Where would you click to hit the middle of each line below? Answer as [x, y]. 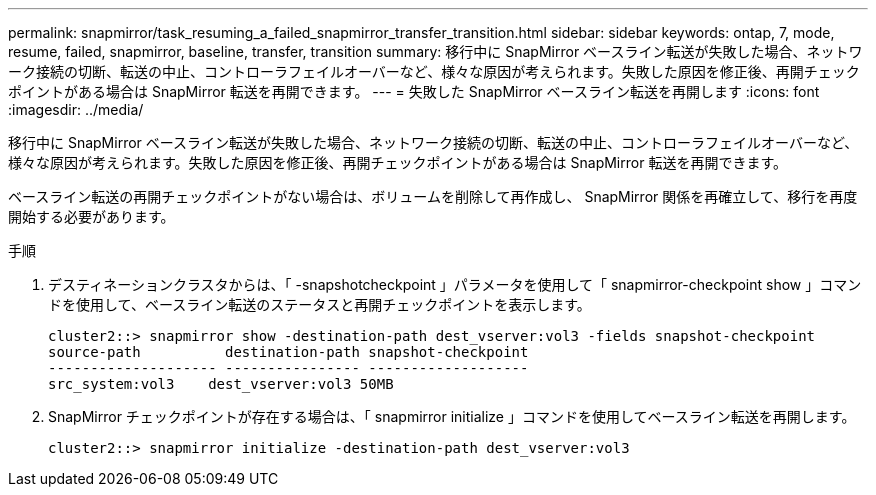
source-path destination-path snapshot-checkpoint [288, 352]
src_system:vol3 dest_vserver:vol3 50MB [221, 384]
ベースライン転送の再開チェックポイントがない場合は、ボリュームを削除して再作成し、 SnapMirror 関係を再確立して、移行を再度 [433, 196]
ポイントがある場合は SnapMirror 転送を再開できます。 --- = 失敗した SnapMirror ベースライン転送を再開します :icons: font [414, 91]
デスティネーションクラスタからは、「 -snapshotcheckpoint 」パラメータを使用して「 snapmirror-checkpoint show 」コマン [455, 284]
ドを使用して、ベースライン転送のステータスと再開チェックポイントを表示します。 [319, 304]
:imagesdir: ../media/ [76, 109]
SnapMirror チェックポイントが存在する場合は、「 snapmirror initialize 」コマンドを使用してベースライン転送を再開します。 [452, 416]
